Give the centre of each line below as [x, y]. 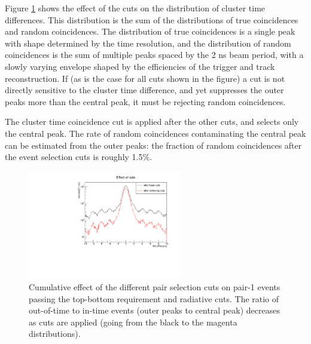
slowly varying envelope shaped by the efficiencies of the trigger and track [140, 66]
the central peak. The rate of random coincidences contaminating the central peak [155, 133]
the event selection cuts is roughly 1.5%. [79, 157]
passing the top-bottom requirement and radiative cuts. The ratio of [154, 298]
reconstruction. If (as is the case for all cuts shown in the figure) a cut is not [145, 78]
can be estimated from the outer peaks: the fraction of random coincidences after [153, 145]
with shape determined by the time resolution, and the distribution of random [148, 43]
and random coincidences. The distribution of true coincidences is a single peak [150, 31]
